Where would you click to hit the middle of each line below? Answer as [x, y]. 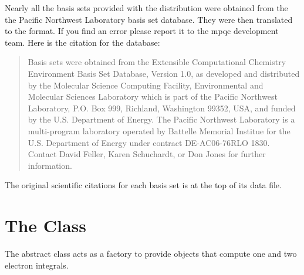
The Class [46, 225]
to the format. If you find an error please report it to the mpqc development [142, 31]
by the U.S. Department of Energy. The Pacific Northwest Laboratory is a [161, 119]
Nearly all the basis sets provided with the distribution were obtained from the [146, 8]
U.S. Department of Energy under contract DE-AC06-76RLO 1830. [149, 142]
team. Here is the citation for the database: [82, 42]
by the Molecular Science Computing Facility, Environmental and [146, 85]
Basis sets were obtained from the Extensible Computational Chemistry [157, 62]
